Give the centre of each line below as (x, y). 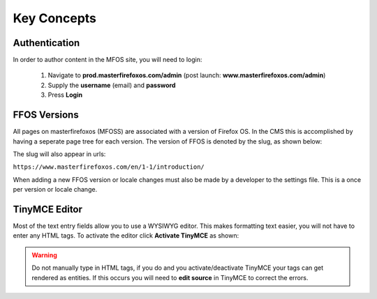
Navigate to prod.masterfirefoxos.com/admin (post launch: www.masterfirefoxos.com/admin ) (187, 75)
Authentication (46, 43)
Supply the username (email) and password (112, 85)
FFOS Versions (46, 115)
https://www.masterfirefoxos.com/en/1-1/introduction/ (109, 167)
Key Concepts (55, 18)
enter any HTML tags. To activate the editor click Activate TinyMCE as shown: (126, 236)
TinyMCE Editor (48, 209)
